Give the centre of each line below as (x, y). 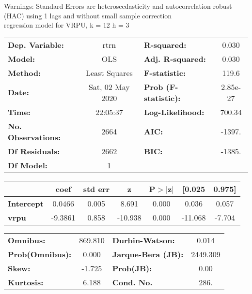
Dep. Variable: (36, 44)
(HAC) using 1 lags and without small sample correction (88, 15)
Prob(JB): (132, 268)
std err (96, 189)
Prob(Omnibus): (40, 254)
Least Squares (109, 73)
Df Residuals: (34, 151)
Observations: (34, 137)
